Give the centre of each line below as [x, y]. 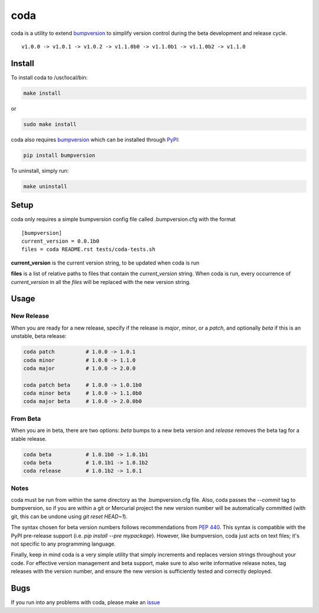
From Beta [26, 418]
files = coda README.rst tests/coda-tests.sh [89, 249]
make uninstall [45, 186]
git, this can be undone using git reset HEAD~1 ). [69, 516]
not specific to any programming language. [64, 544]
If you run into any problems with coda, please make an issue [86, 602]
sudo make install [50, 124]
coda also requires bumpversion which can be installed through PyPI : [95, 140]
